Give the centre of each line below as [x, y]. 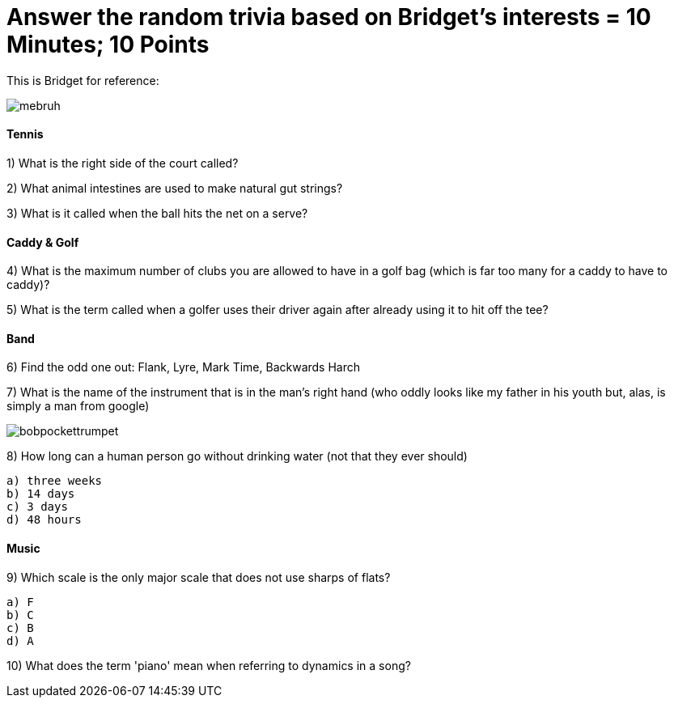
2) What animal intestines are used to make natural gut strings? [175, 188]
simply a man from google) [78, 406]
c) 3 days [37, 507]
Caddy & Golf [43, 242]
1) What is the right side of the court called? [123, 163]
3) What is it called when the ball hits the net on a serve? [157, 213]
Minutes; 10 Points [108, 45]
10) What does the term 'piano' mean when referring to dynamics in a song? [209, 665]
